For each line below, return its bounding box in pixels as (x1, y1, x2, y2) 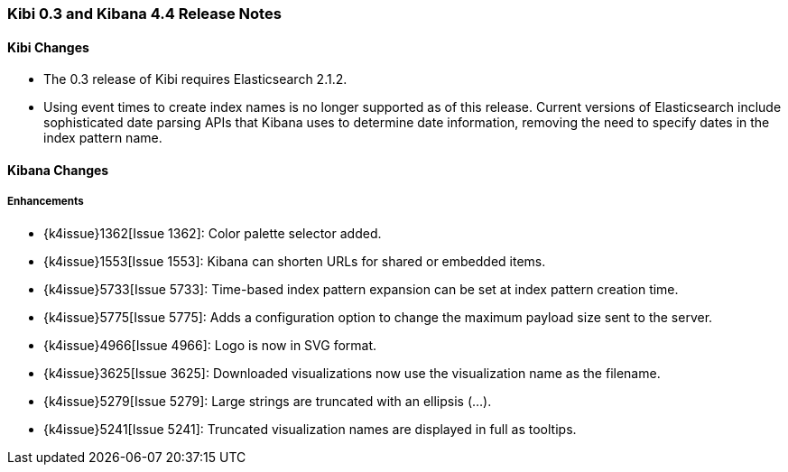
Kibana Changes (7, 162, 109, 178)
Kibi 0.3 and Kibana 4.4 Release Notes (7, 5, 282, 23)
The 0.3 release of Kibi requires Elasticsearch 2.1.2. (43, 71, 348, 88)
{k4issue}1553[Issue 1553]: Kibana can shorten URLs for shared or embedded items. (43, 253, 546, 269)
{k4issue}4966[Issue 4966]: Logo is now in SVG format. (43, 337, 377, 353)
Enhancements (7, 195, 84, 208)
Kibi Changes (7, 39, 89, 55)
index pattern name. (43, 130, 162, 146)
